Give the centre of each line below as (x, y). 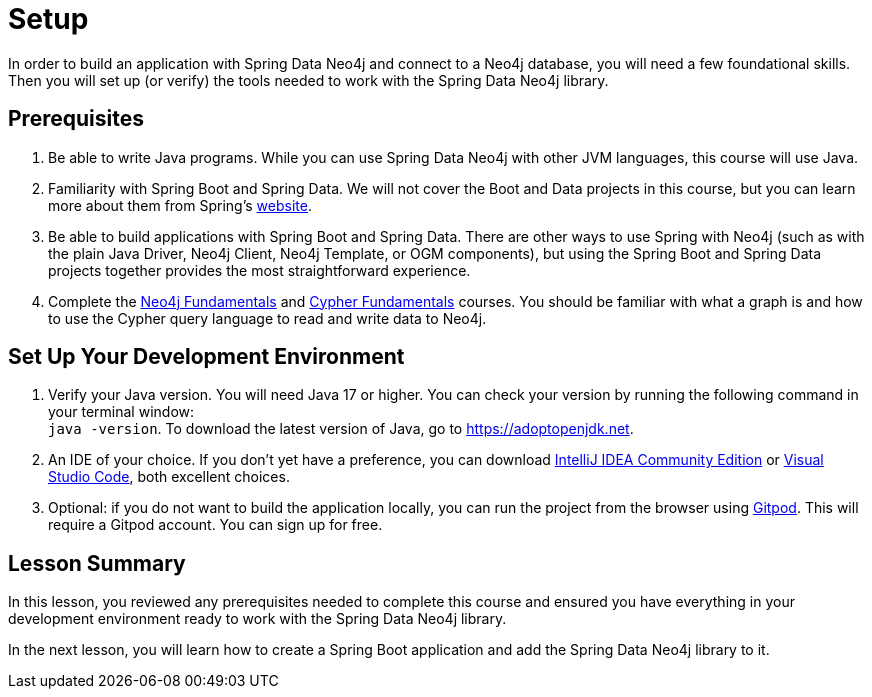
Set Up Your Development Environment (206, 357)
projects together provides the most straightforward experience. (259, 270)
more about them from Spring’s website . (180, 205)
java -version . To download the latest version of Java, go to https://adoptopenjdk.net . (341, 429)
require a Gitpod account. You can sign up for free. (215, 525)
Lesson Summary (97, 563)
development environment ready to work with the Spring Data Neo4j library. (257, 619)
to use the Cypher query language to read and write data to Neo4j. (267, 318)
